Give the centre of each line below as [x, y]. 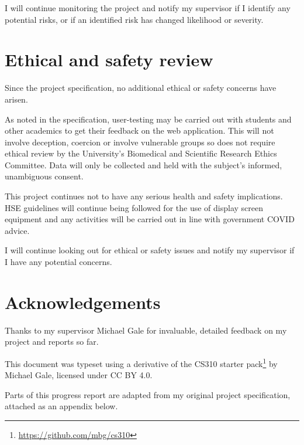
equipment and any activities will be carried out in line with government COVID [150, 219]
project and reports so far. [52, 342]
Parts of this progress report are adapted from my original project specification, [148, 394]
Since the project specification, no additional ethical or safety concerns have [141, 88]
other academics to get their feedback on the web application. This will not [139, 130]
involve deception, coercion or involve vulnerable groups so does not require [140, 142]
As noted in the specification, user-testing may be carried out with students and [148, 119]
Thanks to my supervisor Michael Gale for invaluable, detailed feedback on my [146, 330]
